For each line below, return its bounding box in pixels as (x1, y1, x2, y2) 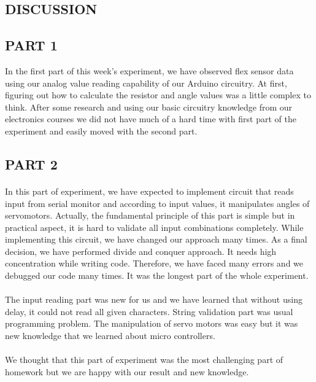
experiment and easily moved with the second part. (5, 124, 198, 137)
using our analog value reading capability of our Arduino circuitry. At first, (5, 76, 287, 89)
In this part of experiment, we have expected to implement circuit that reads (5, 184, 294, 197)
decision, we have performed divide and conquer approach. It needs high (5, 244, 277, 257)
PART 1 (5, 36, 58, 55)
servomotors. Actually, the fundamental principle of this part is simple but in (5, 209, 295, 222)
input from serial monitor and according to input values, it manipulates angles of (5, 197, 310, 209)
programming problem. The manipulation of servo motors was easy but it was (5, 317, 298, 330)
